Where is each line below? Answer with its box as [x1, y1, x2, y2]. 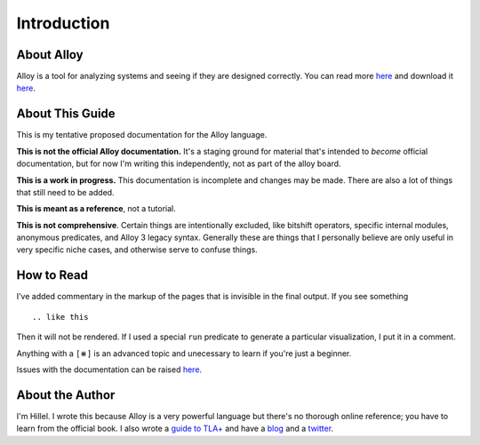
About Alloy [16, 47, 84, 62]
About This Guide [16, 107, 116, 122]
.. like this [32, 312, 89, 322]
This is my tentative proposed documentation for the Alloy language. [16, 130, 268, 140]
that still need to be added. [16, 187, 115, 197]
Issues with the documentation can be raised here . [16, 364, 203, 375]
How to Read [16, 267, 89, 283]
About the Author [16, 387, 116, 402]
